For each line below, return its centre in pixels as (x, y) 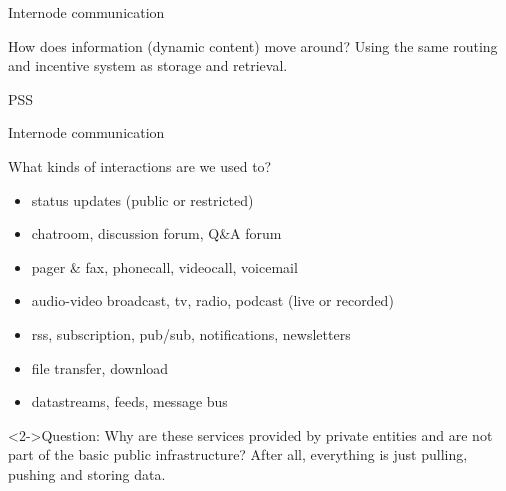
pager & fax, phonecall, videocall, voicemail (164, 266)
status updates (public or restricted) (142, 199)
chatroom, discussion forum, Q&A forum (156, 233)
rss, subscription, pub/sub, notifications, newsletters (191, 333)
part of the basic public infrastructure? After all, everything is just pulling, (238, 454)
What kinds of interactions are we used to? (140, 165)
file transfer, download (100, 367)
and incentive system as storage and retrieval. (148, 65)
